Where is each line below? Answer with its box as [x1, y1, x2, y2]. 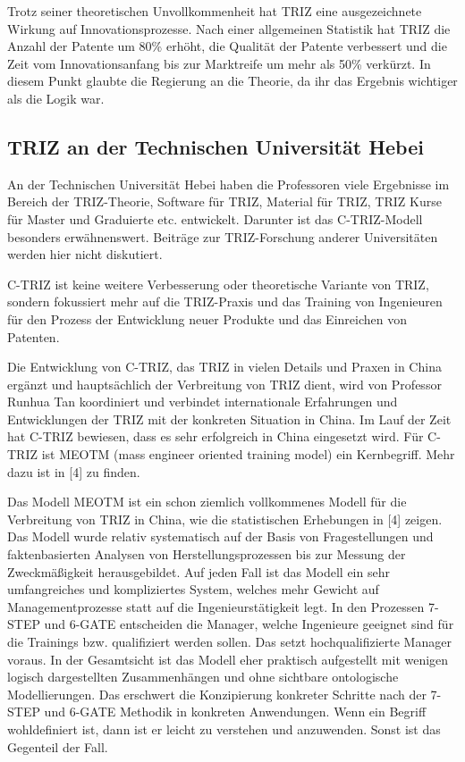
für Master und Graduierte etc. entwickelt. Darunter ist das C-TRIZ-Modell [7, 209, 423, 228]
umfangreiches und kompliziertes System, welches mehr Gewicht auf [7, 580, 379, 599]
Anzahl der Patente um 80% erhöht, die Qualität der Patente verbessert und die [7, 37, 447, 55]
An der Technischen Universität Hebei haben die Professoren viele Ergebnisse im [7, 174, 450, 193]
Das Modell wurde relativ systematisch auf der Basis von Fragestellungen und [7, 527, 434, 546]
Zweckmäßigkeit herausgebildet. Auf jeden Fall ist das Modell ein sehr [7, 562, 390, 581]
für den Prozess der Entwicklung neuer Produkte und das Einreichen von [7, 309, 407, 328]
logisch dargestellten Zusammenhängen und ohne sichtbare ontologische [7, 667, 399, 686]
